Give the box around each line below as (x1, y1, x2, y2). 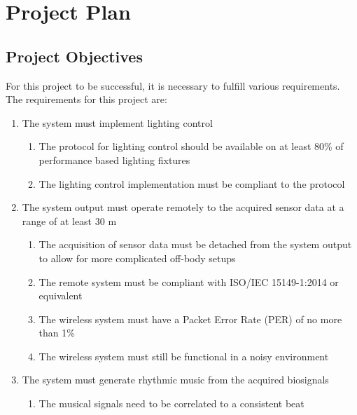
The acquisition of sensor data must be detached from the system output (38, 237, 352, 252)
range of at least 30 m (22, 213, 117, 228)
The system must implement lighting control (22, 115, 213, 130)
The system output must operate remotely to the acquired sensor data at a (22, 200, 344, 215)
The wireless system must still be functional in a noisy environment (38, 348, 329, 363)
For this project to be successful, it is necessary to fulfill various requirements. (6, 78, 340, 93)
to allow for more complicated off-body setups (38, 250, 236, 265)
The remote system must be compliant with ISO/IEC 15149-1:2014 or (38, 274, 339, 289)
